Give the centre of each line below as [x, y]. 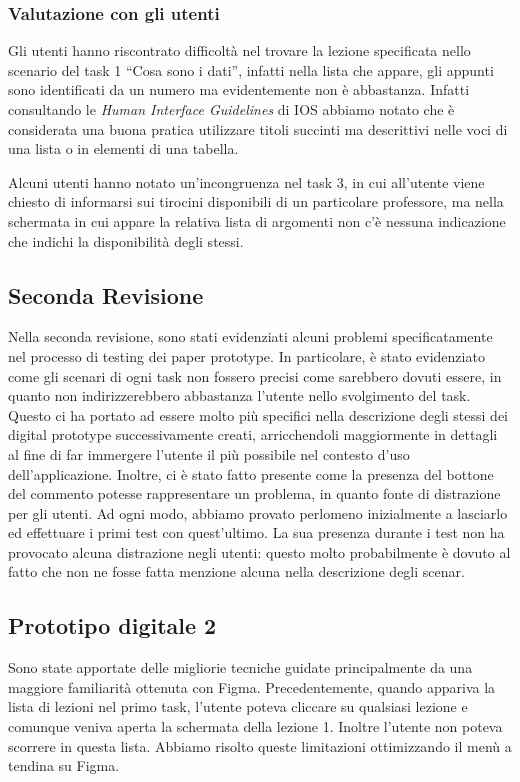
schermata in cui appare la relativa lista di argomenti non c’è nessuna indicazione [257, 220]
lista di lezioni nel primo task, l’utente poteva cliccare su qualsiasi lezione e [238, 706]
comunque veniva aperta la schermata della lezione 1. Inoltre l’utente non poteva [255, 726]
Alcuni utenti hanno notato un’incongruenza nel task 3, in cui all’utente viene [246, 181]
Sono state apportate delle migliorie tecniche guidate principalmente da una [240, 667]
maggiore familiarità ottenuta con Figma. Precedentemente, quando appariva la [252, 686]
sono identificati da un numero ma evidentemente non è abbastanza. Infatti [239, 89]
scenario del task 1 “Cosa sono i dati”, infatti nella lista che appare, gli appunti [251, 69]
